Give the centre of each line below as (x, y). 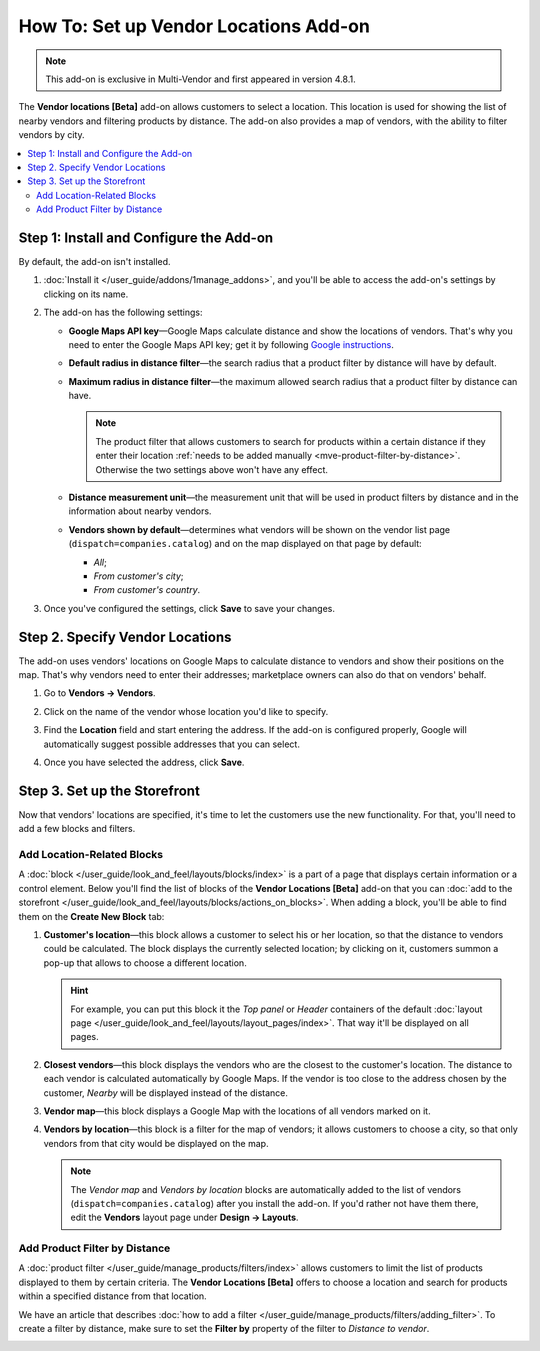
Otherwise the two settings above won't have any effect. (212, 469)
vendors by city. (51, 135)
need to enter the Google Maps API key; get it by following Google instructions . (231, 344)
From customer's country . (147, 590)
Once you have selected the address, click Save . (144, 762)
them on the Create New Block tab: (91, 916)
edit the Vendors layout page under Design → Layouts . (184, 1217)
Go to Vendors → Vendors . (99, 693)
